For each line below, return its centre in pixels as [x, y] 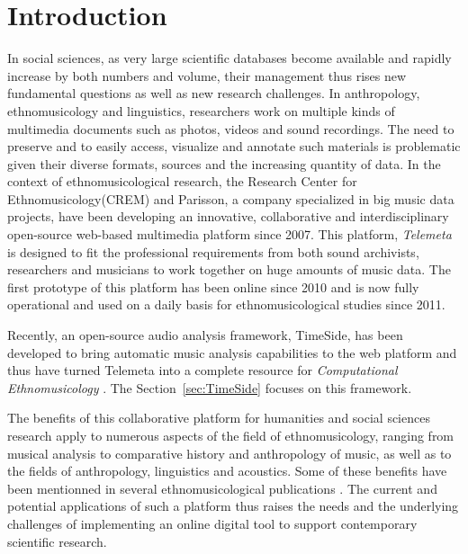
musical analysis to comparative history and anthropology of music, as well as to [229, 453]
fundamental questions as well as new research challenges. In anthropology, [214, 93]
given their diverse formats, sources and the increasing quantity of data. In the [224, 163]
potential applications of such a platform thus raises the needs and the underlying [233, 506]
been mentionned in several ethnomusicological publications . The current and [222, 488]
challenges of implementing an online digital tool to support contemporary [212, 523]
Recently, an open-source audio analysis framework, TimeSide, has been [205, 335]
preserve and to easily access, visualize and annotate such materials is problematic [234, 146]
